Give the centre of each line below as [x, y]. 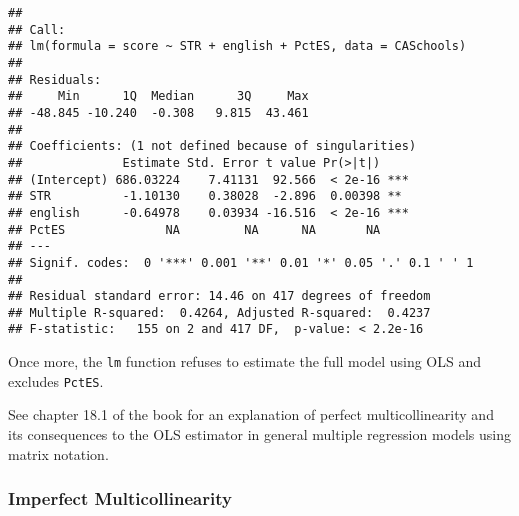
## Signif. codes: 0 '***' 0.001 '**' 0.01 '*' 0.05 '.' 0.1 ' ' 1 [241, 262]
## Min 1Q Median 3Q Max [158, 96]
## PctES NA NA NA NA [194, 229]
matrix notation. [58, 453]
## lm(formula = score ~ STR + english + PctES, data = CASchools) [237, 46]
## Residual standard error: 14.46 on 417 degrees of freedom [219, 296]
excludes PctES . [56, 380]
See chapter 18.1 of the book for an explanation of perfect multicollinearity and [251, 414]
